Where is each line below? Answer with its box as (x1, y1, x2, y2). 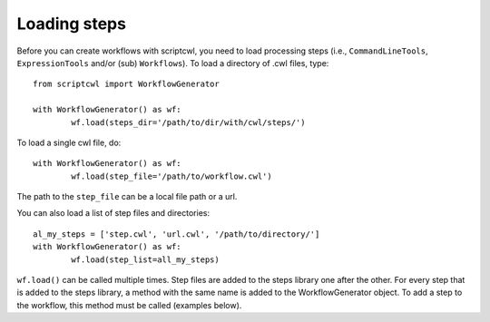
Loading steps (16, 14, 127, 34)
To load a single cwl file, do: (16, 137, 122, 148)
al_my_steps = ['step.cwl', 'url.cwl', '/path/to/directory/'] (33, 229, 320, 239)
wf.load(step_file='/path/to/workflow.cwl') (71, 171, 272, 181)
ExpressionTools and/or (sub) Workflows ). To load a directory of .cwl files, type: (16, 57, 329, 68)
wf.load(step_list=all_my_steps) (71, 254, 220, 265)
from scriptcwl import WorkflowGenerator (33, 79, 220, 90)
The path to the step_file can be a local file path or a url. (16, 191, 238, 202)
